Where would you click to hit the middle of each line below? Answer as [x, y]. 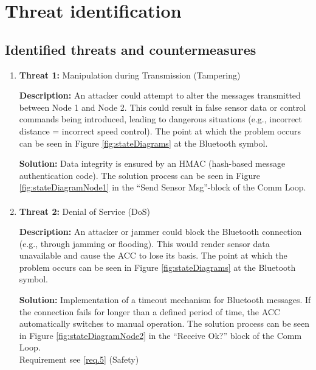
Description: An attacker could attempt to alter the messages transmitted [160, 95]
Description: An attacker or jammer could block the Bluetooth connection [160, 232]
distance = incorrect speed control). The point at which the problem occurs [160, 131]
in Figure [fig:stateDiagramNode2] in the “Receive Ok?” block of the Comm [160, 335]
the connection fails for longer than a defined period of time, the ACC [149, 311]
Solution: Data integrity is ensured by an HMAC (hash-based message [152, 163]
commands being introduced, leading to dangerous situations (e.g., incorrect [161, 119]
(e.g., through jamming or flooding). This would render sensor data [144, 243]
